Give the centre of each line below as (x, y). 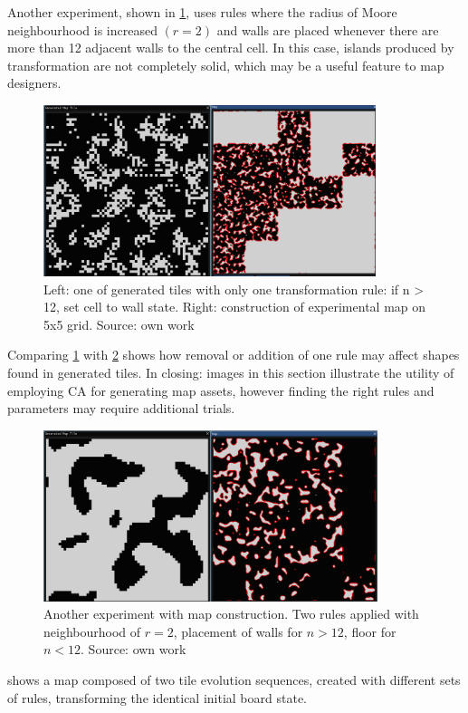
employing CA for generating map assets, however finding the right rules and (221, 390)
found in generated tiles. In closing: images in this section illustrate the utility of (231, 372)
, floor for (370, 631)
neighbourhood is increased (82, 29)
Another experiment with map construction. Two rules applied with (231, 614)
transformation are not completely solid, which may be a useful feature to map (226, 65)
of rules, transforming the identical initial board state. (157, 697)
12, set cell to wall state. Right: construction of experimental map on (235, 307)
